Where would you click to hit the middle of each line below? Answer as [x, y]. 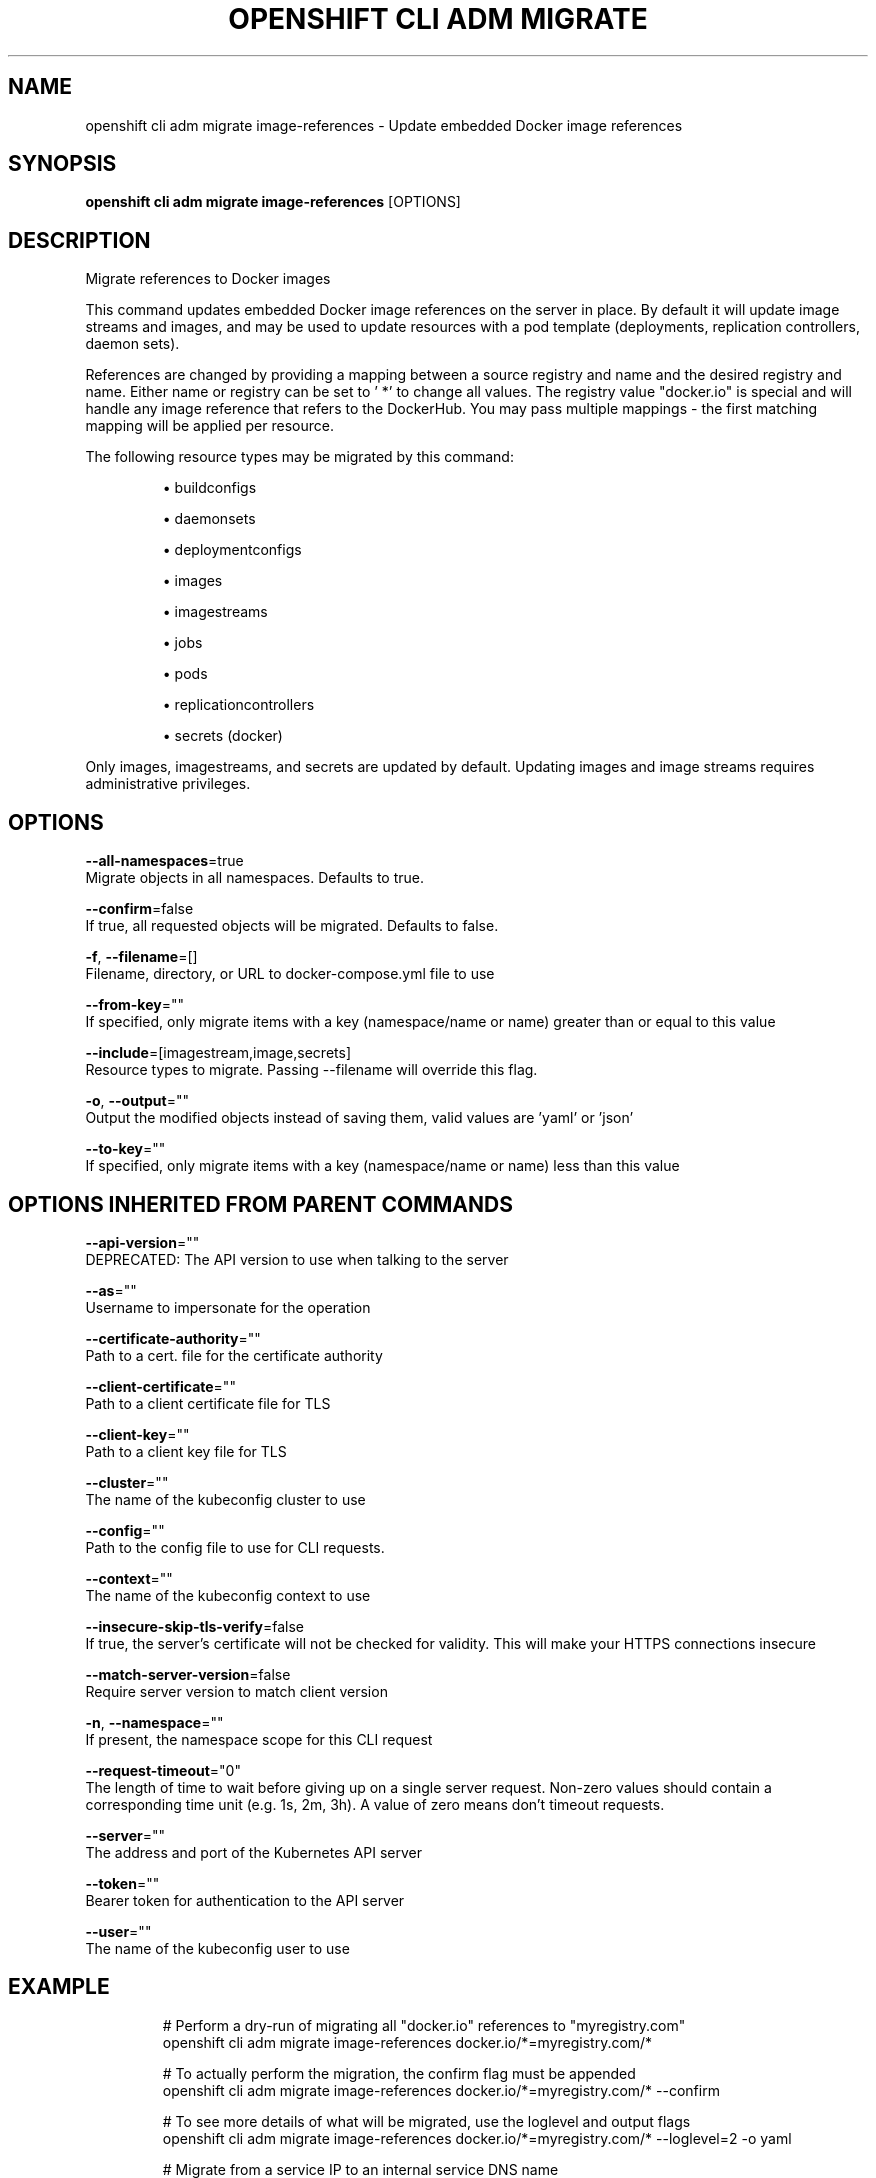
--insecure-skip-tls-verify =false [194, 1626]
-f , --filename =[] [141, 957]
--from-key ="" [134, 1005]
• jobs [182, 643]
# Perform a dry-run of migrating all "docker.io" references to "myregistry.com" [424, 2025]
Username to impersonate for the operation [228, 1307]
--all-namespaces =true [164, 861]
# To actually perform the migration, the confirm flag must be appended [399, 2073]
